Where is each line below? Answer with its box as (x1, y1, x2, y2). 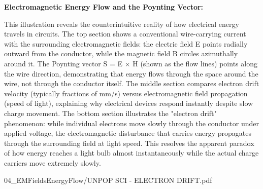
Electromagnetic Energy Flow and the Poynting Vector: (4, 2, 204, 12)
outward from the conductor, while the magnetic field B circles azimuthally (4, 48, 238, 59)
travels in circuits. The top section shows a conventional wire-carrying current (4, 28, 246, 39)
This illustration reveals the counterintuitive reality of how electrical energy (4, 18, 239, 29)
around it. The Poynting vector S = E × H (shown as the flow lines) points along (4, 58, 257, 68)
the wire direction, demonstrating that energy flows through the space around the (4, 68, 258, 79)
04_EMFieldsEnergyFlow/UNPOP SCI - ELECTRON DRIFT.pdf (4, 174, 212, 185)
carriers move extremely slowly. (4, 157, 101, 168)
